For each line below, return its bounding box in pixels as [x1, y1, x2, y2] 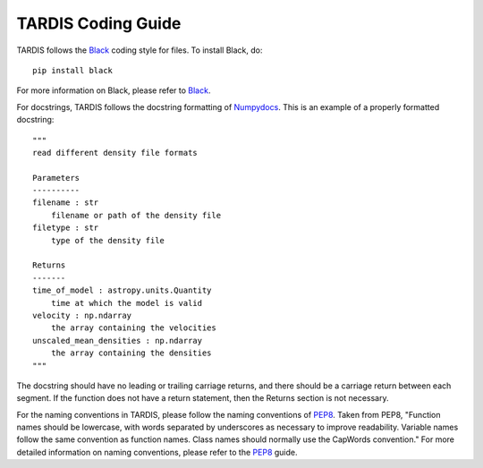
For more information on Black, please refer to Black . [16, 85, 211, 96]
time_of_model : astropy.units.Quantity [32, 285, 212, 295]
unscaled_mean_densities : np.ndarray [32, 336, 203, 345]
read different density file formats [32, 148, 199, 157]
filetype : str [32, 223, 99, 233]
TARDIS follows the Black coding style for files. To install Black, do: [16, 45, 263, 55]
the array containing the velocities [50, 323, 216, 333]
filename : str [32, 198, 99, 208]
